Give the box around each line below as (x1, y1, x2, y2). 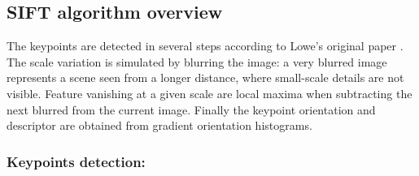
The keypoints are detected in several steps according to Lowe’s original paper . (7, 37, 404, 54)
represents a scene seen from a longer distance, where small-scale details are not (7, 69, 404, 86)
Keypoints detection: (7, 151, 146, 171)
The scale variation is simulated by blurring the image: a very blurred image (7, 53, 387, 70)
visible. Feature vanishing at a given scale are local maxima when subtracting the (7, 84, 412, 101)
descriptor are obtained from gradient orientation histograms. (7, 117, 312, 134)
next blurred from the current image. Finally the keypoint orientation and (7, 101, 376, 118)
